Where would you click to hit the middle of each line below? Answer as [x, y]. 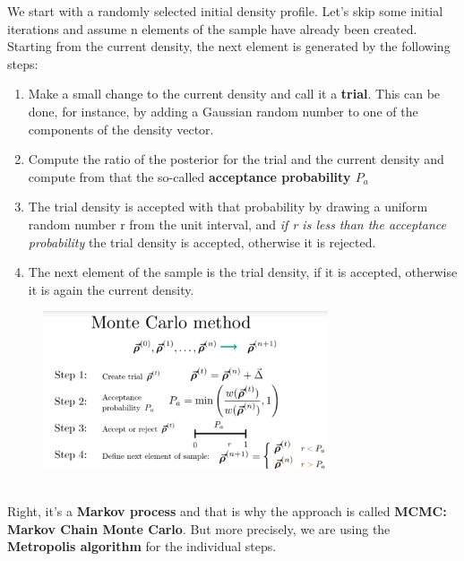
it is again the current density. [111, 289]
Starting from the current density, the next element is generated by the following [229, 46]
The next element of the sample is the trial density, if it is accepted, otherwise [243, 272]
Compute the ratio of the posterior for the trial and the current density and [236, 159]
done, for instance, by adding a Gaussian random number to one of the [223, 111]
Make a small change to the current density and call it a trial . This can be [234, 94]
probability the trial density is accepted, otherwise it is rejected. [202, 242]
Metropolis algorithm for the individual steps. [142, 546]
